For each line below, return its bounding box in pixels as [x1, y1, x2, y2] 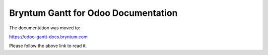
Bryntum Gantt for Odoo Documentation [9, 7, 178, 18]
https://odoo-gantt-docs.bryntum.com [9, 34, 88, 40]
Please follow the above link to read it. [9, 43, 87, 49]
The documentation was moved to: [9, 25, 80, 31]
